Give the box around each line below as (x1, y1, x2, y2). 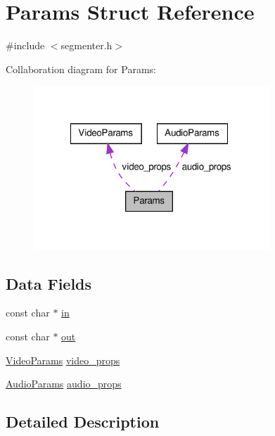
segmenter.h (60, 38, 113, 53)
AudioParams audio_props (6, 376, 122, 391)
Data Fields (6, 272, 92, 294)
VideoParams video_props (6, 352, 120, 367)
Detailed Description (6, 411, 160, 432)
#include (6, 38, 45, 53)
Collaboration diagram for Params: (6, 61, 156, 76)
